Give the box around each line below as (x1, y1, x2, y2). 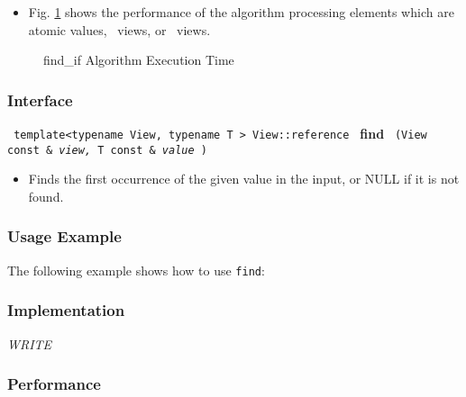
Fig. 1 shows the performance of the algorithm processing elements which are (28, 3, 454, 21)
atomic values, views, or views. (28, 20, 211, 39)
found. (28, 186, 64, 205)
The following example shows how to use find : (7, 260, 265, 279)
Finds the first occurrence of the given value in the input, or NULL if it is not (28, 169, 460, 188)
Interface (7, 88, 73, 111)
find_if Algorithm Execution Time (43, 50, 234, 69)
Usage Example (7, 225, 122, 248)
